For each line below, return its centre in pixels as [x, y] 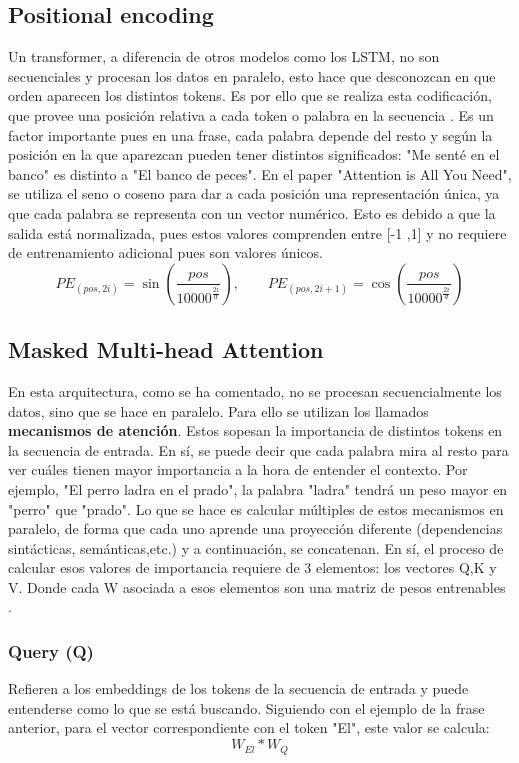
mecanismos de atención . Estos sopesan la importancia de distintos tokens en [255, 430]
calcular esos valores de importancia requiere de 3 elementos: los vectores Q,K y [252, 567]
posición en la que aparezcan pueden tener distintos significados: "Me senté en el [254, 154]
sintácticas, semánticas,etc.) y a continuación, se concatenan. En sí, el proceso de [256, 547]
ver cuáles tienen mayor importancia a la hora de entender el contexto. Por [238, 469]
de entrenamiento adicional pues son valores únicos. [165, 252]
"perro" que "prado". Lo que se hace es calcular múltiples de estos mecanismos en [256, 508]
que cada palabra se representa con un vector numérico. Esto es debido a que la [252, 212]
